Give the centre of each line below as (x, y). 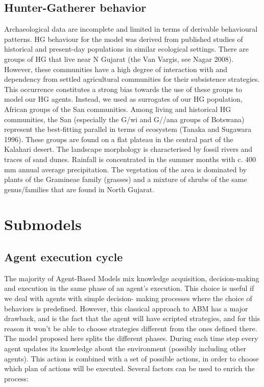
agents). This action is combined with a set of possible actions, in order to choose (131, 358)
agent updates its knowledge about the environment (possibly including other (125, 348)
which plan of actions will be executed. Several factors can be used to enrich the (129, 368)
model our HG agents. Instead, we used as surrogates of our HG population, (123, 99)
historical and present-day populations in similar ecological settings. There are (126, 49)
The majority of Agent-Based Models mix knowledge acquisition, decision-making (132, 278)
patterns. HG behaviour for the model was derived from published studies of (124, 39)
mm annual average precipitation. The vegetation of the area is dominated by (126, 169)
